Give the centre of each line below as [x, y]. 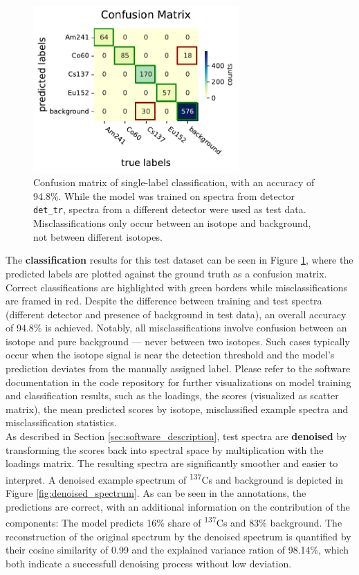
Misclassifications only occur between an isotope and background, [172, 223]
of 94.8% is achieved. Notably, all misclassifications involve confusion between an [176, 328]
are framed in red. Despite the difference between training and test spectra [164, 301]
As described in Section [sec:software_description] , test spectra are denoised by [176, 436]
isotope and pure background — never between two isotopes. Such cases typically [178, 341]
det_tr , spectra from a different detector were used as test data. [170, 209]
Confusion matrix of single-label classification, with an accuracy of [174, 182]
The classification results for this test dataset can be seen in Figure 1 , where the [179, 260]
